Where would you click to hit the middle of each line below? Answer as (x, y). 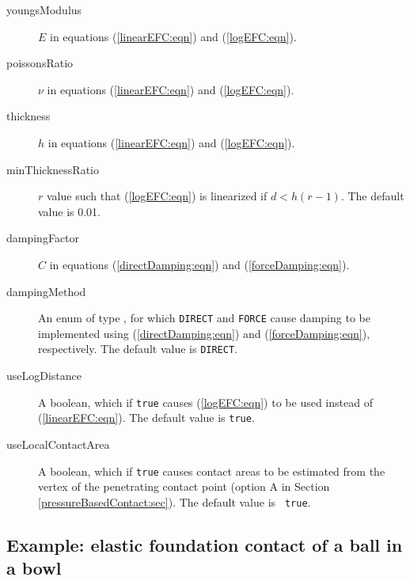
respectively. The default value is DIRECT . (138, 349)
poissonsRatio (40, 63)
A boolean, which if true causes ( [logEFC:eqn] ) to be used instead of (205, 402)
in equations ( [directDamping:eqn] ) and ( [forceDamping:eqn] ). (199, 264)
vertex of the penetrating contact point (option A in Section (184, 486)
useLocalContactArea (58, 444)
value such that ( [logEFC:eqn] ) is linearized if (157, 196)
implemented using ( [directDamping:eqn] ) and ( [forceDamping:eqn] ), (204, 333)
